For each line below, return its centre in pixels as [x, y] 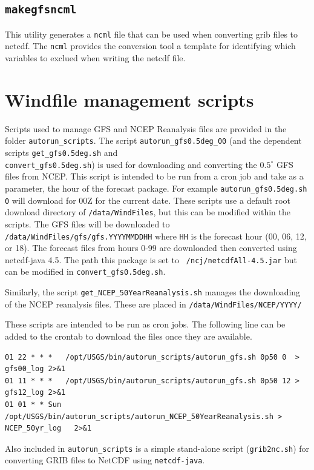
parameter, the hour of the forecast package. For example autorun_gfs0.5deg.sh [156, 188]
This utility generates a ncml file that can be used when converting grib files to [152, 34]
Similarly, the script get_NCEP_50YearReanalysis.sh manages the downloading [153, 292]
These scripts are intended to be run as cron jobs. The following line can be [145, 324]
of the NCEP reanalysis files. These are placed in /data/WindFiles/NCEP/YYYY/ [153, 304]
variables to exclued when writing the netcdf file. [95, 58]
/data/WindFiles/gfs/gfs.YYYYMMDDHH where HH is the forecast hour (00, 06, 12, [156, 236]
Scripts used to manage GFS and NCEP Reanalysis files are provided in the [146, 128]
